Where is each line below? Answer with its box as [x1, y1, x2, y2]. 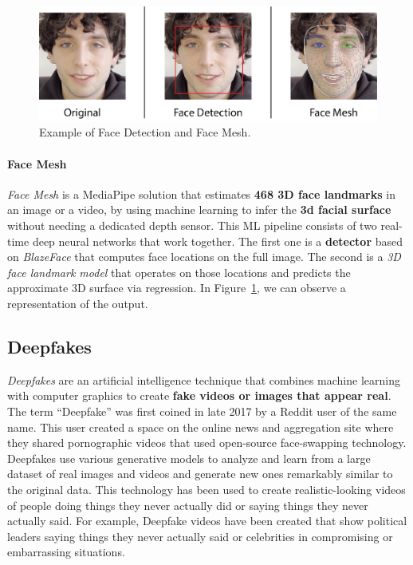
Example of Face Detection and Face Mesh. [39, 124, 251, 140]
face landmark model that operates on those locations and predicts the [7, 263, 351, 280]
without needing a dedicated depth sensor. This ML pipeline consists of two [7, 216, 377, 233]
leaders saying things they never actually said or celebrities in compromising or [7, 527, 393, 544]
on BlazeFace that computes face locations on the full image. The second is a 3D [7, 248, 401, 265]
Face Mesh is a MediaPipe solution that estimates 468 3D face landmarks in [7, 185, 395, 202]
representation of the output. [7, 294, 148, 311]
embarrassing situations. [7, 543, 125, 560]
